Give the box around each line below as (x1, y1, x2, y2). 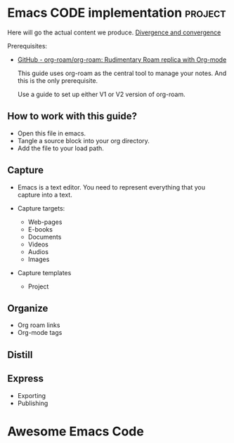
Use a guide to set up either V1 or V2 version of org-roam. (17, 90, 186, 98)
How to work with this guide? (7, 110, 138, 122)
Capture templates (17, 268, 72, 277)
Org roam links (17, 321, 60, 329)
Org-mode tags (17, 329, 63, 337)
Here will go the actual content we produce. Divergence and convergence (7, 28, 221, 37)
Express (7, 373, 44, 385)
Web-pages (27, 218, 63, 226)
